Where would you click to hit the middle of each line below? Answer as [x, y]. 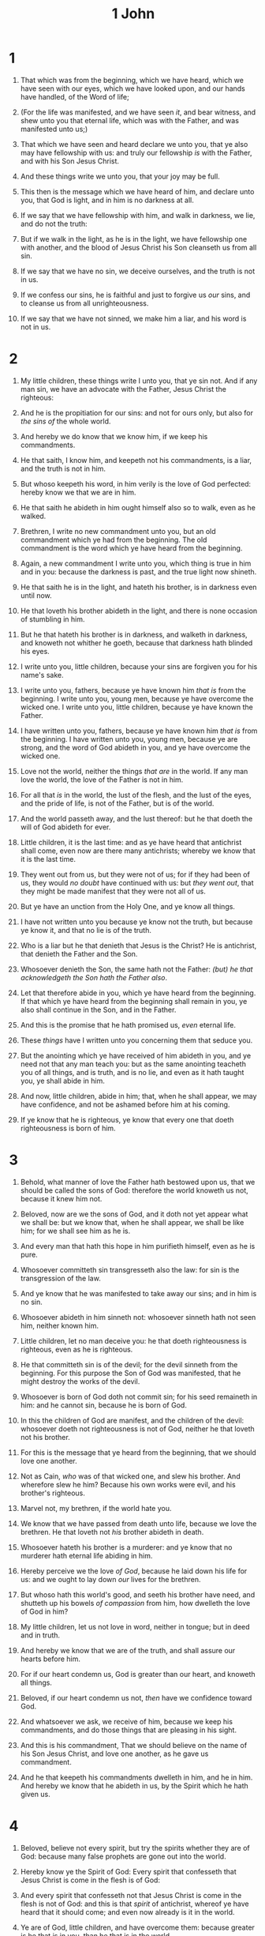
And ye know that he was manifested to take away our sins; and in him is [138, 1293]
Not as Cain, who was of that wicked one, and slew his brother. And [130, 1476]
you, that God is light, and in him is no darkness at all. [107, 200]
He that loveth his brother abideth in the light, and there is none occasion [139, 611]
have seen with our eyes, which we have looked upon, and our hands [132, 88]
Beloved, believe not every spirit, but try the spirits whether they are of [135, 1848]
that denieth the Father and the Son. [79, 953]
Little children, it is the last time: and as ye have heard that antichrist [131, 842]
